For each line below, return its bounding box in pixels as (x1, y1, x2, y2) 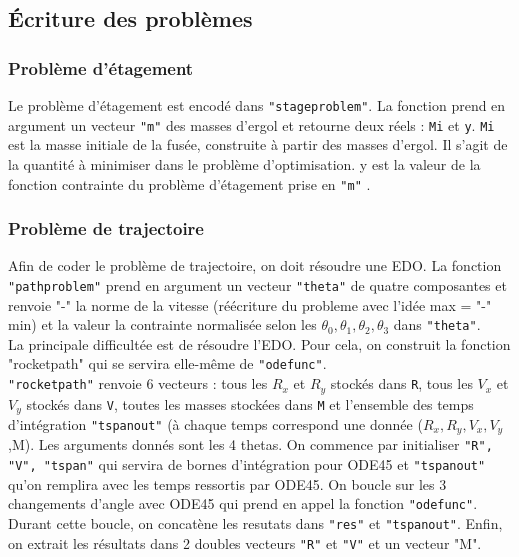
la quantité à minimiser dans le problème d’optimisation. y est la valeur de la (8, 153, 481, 174)
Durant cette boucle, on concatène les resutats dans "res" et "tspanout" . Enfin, (8, 513, 503, 534)
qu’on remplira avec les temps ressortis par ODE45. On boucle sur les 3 (8, 473, 447, 494)
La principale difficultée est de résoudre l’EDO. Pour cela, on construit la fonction (8, 333, 511, 354)
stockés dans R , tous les (330, 373, 473, 394)
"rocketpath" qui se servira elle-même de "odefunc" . (8, 353, 327, 374)
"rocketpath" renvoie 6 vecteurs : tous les (8, 373, 268, 394)
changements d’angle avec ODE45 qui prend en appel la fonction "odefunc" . (8, 493, 478, 514)
